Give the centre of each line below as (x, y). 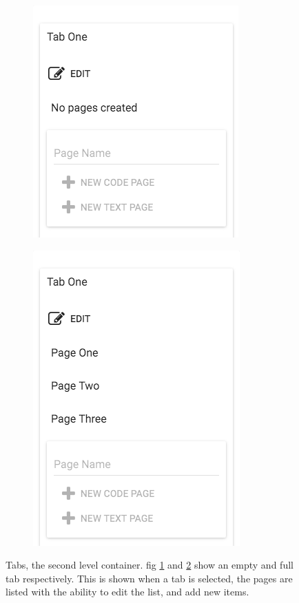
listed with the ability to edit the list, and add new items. (127, 592)
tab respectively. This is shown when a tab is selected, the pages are (149, 578)
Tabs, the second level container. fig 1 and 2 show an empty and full (149, 565)
